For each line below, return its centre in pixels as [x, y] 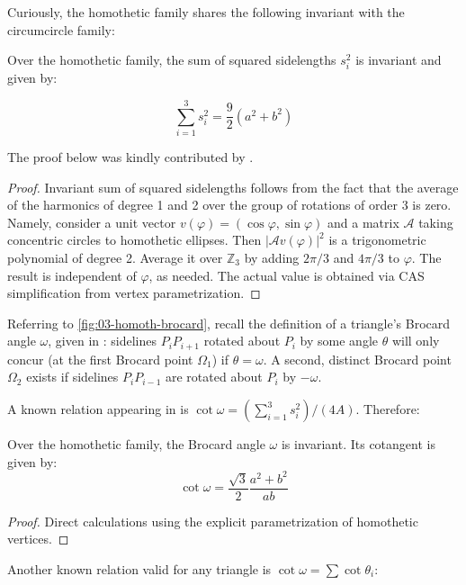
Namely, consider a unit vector [92, 222]
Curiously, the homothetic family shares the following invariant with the [206, 12]
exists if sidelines [72, 377]
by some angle [339, 341]
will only [416, 341]
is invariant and [399, 60]
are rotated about [214, 377]
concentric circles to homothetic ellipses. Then [134, 240]
